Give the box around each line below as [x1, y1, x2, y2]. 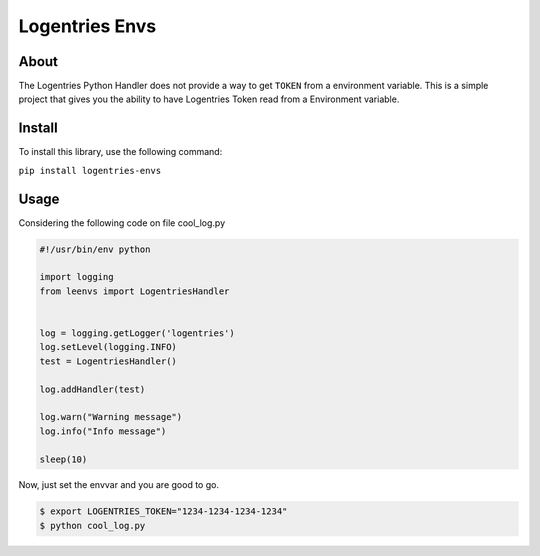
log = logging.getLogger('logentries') [39, 327, 235, 339]
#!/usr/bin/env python [39, 243, 151, 255]
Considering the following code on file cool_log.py [18, 216, 226, 229]
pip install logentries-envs [18, 165, 162, 176]
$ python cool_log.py [39, 520, 146, 531]
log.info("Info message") [39, 425, 167, 437]
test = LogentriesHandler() [39, 355, 177, 367]
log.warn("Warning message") [39, 411, 183, 423]
